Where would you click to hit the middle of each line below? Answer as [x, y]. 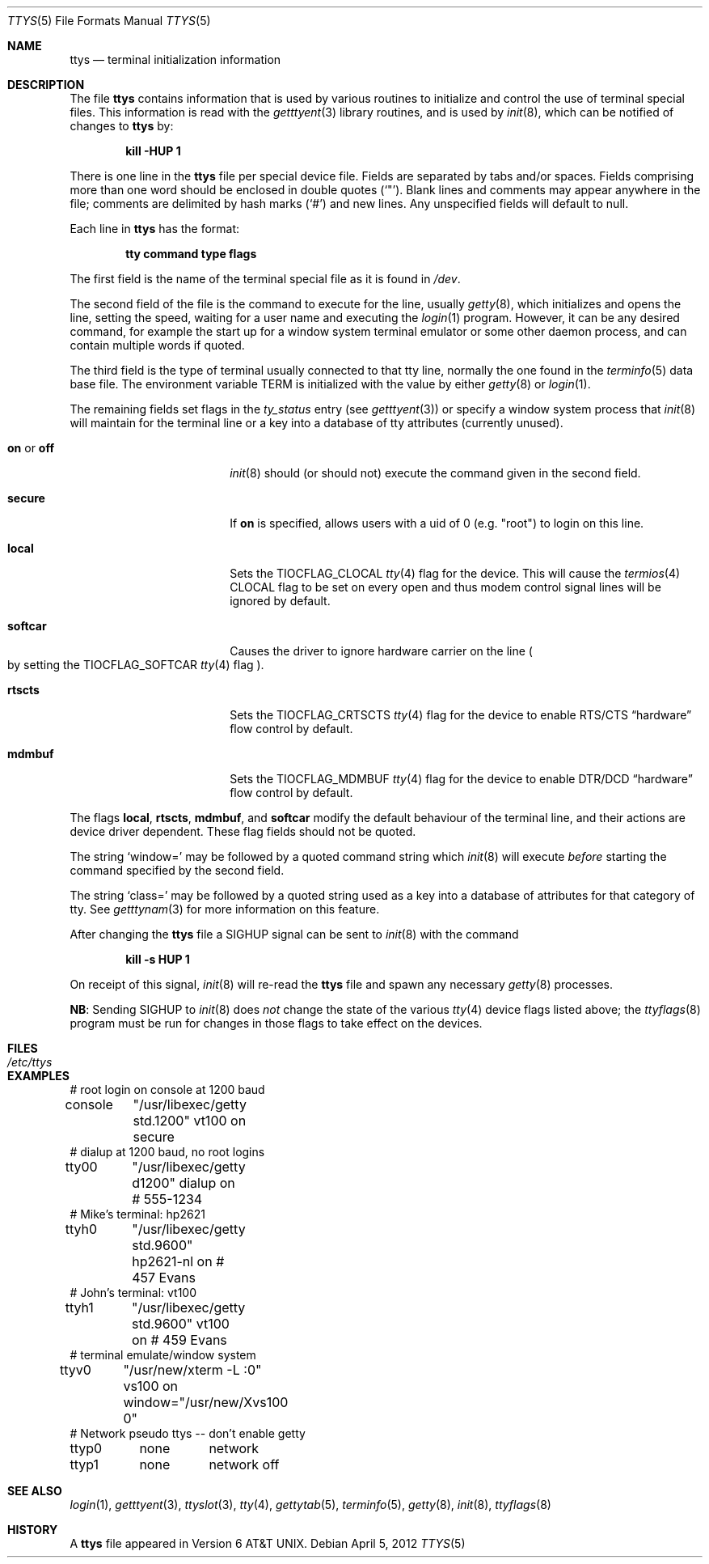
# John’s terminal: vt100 [133, 1293]
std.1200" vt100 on [190, 1121]
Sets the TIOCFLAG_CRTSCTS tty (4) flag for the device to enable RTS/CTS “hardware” [461, 715]
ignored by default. [280, 601]
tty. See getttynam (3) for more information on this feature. [225, 909]
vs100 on [151, 1386]
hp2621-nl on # [178, 1261]
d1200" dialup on [184, 1183]
